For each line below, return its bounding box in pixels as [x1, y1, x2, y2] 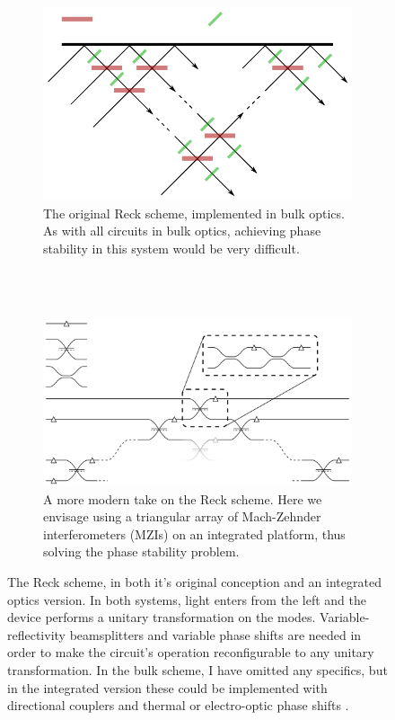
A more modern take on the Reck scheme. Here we [43, 489, 322, 508]
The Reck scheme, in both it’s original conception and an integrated [7, 573, 382, 591]
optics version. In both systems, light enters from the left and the [7, 590, 366, 609]
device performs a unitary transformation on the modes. [7, 608, 316, 627]
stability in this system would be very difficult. [43, 238, 300, 257]
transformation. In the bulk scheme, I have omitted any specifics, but [7, 661, 388, 680]
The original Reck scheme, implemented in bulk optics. [43, 203, 345, 222]
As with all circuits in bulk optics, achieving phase [43, 221, 321, 240]
